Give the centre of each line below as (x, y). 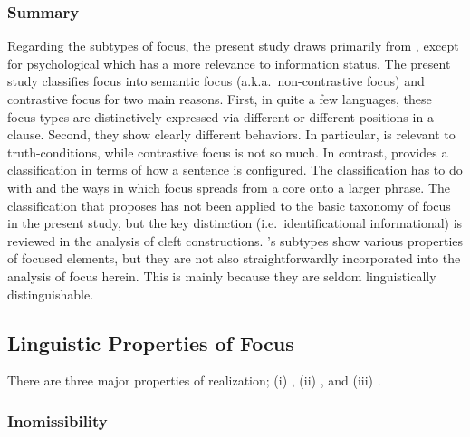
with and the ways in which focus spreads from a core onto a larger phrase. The (229, 187)
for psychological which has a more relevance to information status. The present (229, 63)
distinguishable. (51, 294)
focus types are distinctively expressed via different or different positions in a (221, 116)
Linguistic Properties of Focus (151, 342)
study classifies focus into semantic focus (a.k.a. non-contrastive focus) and (216, 81)
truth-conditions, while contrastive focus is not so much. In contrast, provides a (228, 152)
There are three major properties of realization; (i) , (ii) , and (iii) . (194, 380)
